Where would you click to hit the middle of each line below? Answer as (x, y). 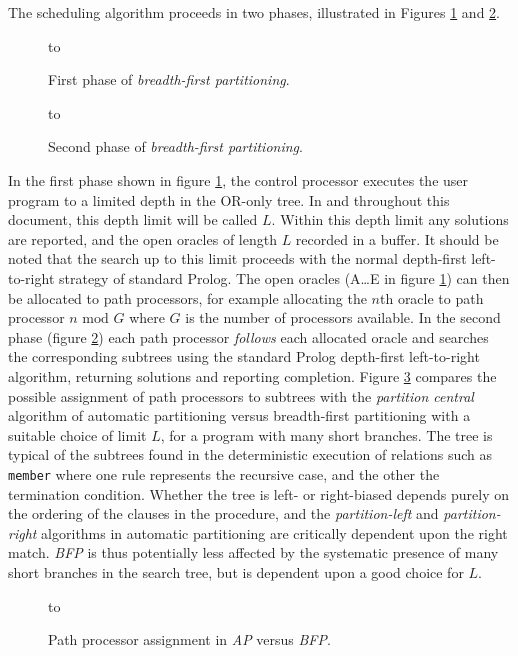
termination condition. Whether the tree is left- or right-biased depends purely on (259, 493)
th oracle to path (431, 297)
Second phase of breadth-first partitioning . (175, 146)
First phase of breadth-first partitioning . (169, 79)
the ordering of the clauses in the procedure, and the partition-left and (223, 513)
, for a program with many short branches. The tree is (326, 434)
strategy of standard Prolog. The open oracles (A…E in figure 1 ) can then (284, 277)
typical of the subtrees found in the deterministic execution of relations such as (250, 454)
